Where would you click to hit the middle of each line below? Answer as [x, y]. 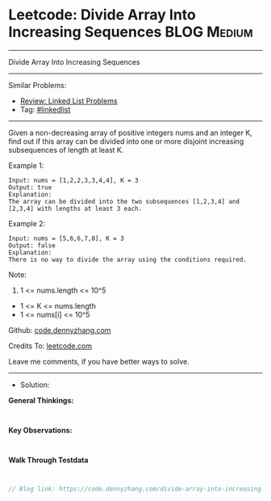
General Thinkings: [41, 400]
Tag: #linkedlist [45, 109]
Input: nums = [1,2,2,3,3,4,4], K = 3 [73, 180]
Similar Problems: [38, 85]
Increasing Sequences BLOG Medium [131, 32]
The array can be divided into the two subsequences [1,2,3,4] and [124, 201]
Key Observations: [40, 430]
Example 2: [27, 223]
